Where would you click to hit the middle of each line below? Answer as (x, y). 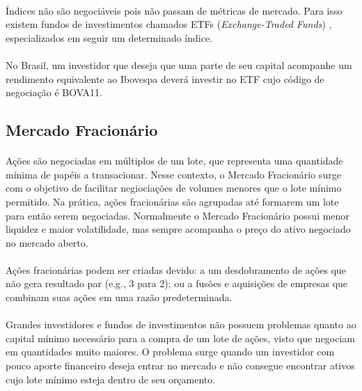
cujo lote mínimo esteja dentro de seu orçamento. (111, 379)
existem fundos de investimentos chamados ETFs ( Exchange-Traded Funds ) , (169, 24)
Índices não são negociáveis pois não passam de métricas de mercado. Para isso (174, 10)
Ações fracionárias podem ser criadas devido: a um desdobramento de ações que (176, 269)
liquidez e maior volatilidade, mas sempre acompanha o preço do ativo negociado (178, 229)
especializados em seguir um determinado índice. (109, 37)
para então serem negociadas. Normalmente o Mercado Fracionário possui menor (178, 215)
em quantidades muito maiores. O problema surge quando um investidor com (170, 352)
